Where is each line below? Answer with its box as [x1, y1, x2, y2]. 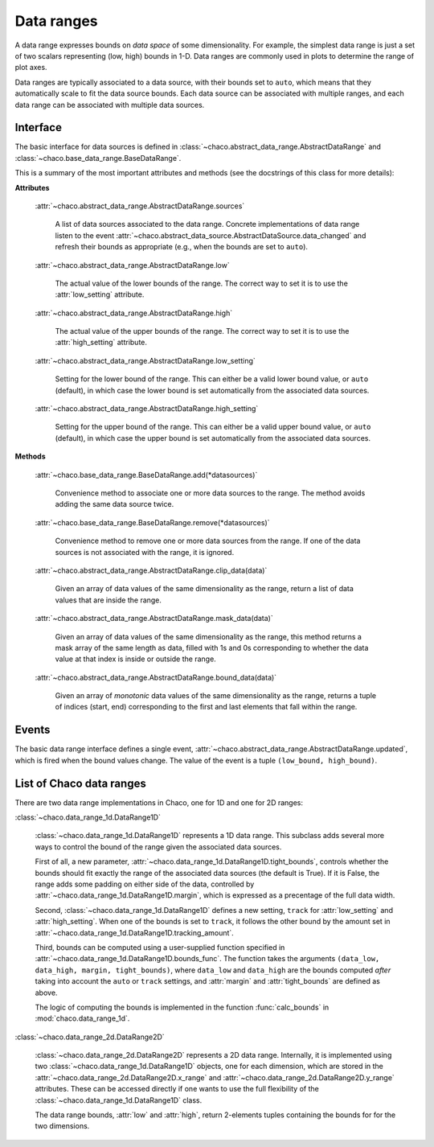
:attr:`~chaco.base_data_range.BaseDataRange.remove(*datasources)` [35, 517, 270, 527]
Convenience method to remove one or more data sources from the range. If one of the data [55, 536, 361, 546]
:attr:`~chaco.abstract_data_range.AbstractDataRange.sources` [35, 201, 245, 211]
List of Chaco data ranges [14, 776, 146, 790]
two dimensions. [35, 1121, 90, 1131]
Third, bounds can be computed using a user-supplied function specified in [35, 942, 285, 952]
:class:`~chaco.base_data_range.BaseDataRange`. [14, 153, 182, 162]
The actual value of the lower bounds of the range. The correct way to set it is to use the [55, 278, 349, 288]
